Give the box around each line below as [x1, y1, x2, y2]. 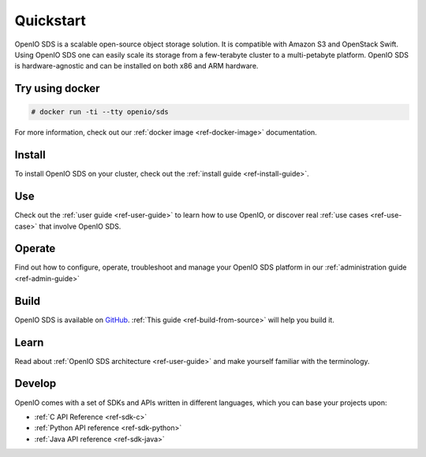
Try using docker [14, 82, 100, 95]
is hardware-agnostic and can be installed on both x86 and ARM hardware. [14, 61, 259, 71]
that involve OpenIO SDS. [39, 221, 121, 231]
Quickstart [14, 12, 87, 29]
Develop [14, 377, 57, 390]
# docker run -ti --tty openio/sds [31, 107, 169, 117]
